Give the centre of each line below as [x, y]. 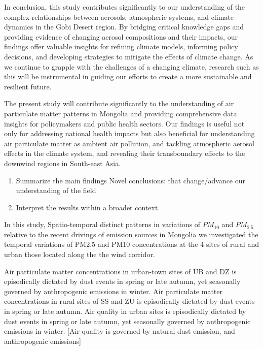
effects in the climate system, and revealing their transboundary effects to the [125, 153]
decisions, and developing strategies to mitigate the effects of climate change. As [129, 56]
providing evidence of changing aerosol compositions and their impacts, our [121, 36]
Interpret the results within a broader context [87, 207]
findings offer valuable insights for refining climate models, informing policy [121, 46]
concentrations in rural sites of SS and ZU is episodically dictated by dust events [129, 301]
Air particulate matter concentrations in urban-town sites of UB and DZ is [120, 271]
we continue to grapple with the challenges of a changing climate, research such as [131, 66]
